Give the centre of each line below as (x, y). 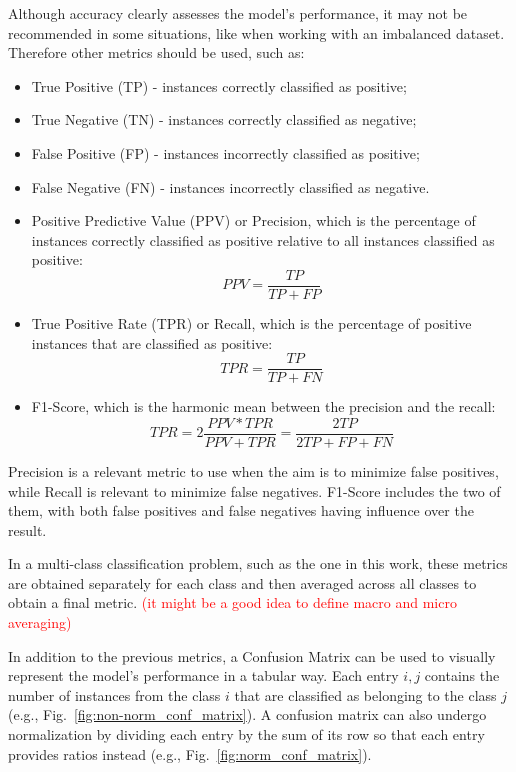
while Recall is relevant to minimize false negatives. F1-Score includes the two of (254, 490)
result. (27, 529)
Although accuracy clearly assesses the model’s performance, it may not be (238, 13)
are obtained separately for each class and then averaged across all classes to (242, 582)
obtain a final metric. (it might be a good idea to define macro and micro (232, 602)
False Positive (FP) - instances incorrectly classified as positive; (225, 152)
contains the (462, 675)
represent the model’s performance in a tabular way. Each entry (203, 675)
